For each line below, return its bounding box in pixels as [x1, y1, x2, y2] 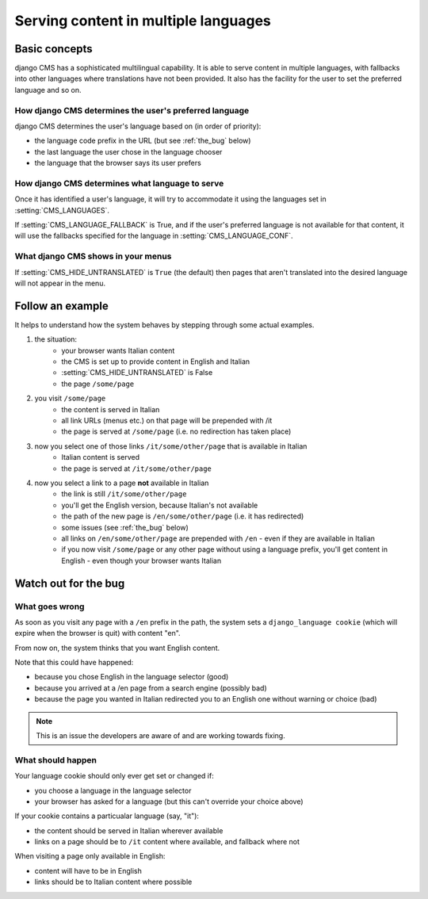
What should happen [14, 754, 97, 765]
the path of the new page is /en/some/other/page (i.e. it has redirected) [61, 511, 304, 521]
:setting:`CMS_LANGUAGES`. [14, 205, 110, 215]
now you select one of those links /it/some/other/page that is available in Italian [34, 441, 308, 451]
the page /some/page [61, 379, 135, 388]
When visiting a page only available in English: [14, 851, 166, 861]
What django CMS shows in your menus [14, 251, 172, 262]
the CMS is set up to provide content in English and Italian [61, 357, 250, 366]
